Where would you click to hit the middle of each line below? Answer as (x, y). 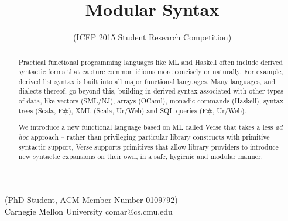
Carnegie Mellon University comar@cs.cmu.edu (89, 211)
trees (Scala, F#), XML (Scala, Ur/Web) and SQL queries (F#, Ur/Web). (132, 110)
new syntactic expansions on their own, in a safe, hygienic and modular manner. (141, 156)
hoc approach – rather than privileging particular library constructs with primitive (144, 137)
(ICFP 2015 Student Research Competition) (152, 37)
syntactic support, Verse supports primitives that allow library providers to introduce (148, 146)
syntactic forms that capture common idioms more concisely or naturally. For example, (151, 72)
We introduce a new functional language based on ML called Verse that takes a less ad (150, 127)
